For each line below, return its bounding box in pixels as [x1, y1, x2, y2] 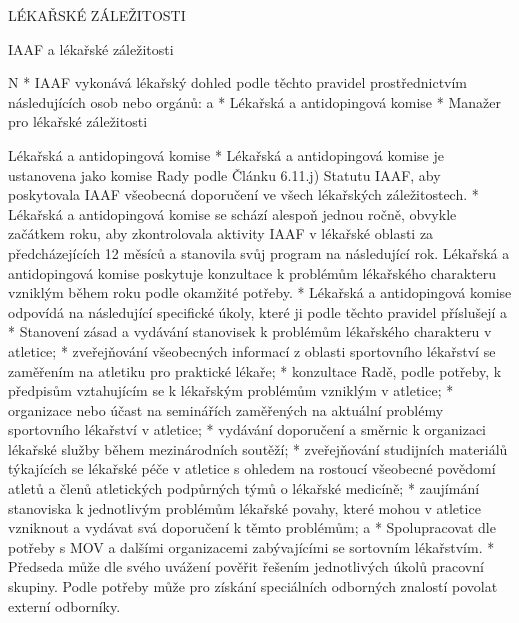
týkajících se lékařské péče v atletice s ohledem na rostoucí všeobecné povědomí [8, 458, 496, 479]
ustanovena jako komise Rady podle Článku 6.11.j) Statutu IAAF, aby [8, 164, 441, 185]
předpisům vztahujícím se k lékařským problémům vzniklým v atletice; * [8, 380, 454, 401]
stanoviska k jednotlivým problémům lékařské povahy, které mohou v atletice [8, 497, 481, 518]
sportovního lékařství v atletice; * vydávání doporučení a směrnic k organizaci [8, 419, 487, 440]
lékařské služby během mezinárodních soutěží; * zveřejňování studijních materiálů [8, 438, 508, 459]
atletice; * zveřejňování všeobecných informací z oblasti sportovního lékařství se [8, 340, 496, 361]
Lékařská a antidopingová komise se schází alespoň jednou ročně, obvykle [8, 203, 457, 224]
